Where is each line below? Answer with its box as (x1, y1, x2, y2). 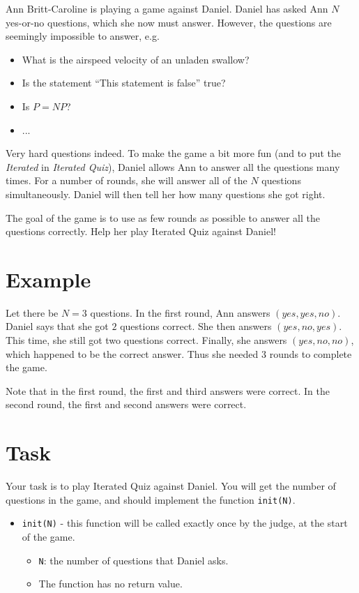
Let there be (6, 305, 59, 320)
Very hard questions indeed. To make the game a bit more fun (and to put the (6, 146, 341, 160)
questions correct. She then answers (120, 319, 272, 333)
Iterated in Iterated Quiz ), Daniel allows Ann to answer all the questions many (6, 159, 340, 174)
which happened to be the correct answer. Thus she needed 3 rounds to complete (6, 346, 352, 361)
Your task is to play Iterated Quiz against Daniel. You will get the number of (6, 479, 336, 493)
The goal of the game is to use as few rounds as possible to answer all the (6, 210, 320, 225)
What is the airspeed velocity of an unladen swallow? (22, 52, 250, 66)
